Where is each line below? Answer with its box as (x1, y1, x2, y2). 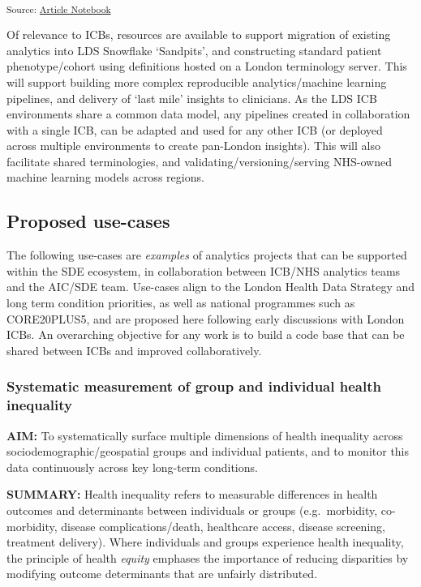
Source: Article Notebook (6, 2, 111, 15)
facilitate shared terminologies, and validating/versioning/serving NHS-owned (6, 152, 392, 169)
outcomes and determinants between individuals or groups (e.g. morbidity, (6, 501, 378, 518)
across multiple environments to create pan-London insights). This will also (6, 137, 380, 154)
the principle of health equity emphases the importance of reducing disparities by (6, 549, 409, 566)
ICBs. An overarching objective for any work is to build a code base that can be (6, 326, 405, 343)
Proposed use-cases (6, 208, 170, 234)
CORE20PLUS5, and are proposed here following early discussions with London (6, 310, 405, 327)
